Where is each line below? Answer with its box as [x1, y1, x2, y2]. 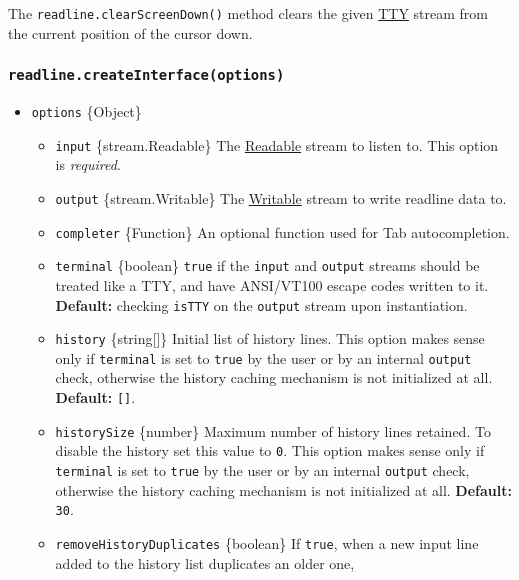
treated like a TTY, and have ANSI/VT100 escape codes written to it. [55, 274, 489, 295]
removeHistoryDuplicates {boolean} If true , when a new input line [55, 532, 479, 553]
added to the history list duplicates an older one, [55, 552, 355, 573]
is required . [55, 154, 121, 175]
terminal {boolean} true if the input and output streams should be [55, 255, 480, 276]
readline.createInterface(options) [8, 67, 285, 84]
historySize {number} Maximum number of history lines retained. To [55, 420, 491, 441]
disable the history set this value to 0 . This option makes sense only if [55, 440, 485, 461]
